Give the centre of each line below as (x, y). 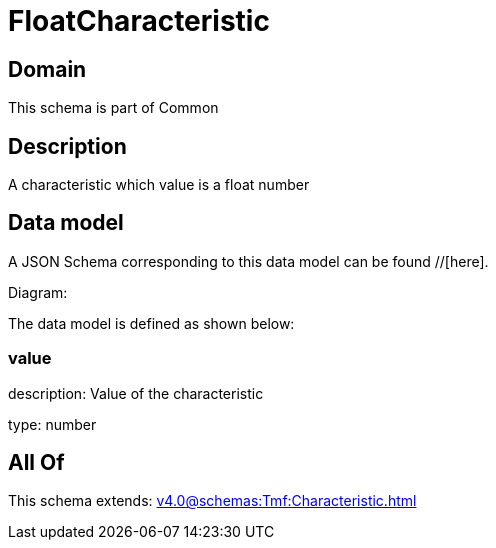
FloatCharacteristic (139, 21)
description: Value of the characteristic (136, 393)
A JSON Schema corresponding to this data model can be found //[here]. (248, 261)
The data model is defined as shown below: (151, 323)
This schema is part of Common (113, 108)
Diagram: (38, 292)
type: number (52, 424)
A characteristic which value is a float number (159, 185)
